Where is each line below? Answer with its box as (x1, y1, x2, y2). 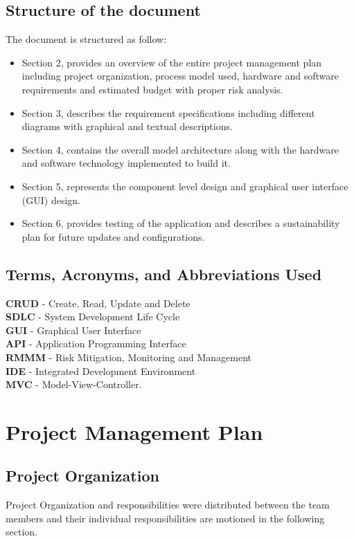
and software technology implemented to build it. (21, 156, 231, 170)
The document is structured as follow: (6, 32, 167, 46)
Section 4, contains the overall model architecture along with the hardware (21, 142, 339, 156)
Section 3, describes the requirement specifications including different (21, 105, 315, 120)
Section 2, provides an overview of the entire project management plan (21, 55, 322, 69)
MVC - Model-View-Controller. (6, 377, 142, 392)
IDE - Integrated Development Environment (6, 363, 196, 378)
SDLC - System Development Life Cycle (6, 309, 180, 324)
